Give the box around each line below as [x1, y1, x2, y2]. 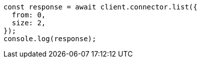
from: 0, [11, 11, 46, 19]
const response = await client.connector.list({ [3, 3, 197, 11]
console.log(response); [3, 35, 96, 43]
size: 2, [11, 19, 46, 27]
